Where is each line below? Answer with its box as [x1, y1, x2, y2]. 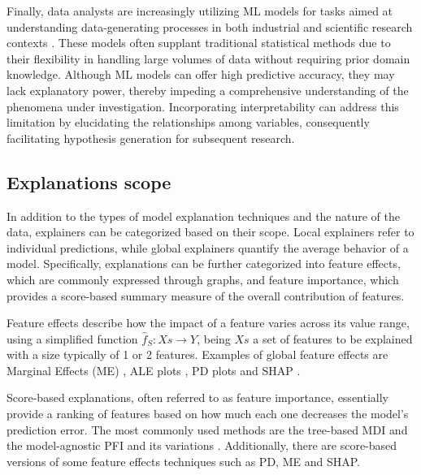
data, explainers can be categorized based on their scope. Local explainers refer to [7, 223, 414, 240]
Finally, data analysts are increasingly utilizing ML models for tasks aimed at [7, 2, 393, 19]
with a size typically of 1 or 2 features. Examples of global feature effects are [7, 346, 388, 363]
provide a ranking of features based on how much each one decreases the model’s [7, 405, 409, 422]
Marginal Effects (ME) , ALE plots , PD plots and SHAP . [7, 361, 301, 378]
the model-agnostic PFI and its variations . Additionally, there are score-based [7, 437, 397, 454]
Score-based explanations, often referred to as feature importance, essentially [7, 389, 389, 406]
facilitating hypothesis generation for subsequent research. [7, 129, 295, 146]
